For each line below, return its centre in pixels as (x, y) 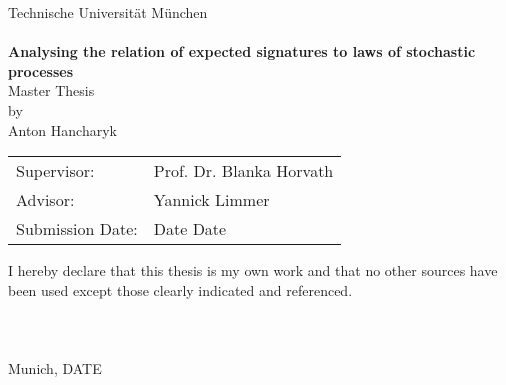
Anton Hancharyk (62, 129)
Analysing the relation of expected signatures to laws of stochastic (242, 51)
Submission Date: (77, 229)
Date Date (190, 229)
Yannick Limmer (211, 200)
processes (41, 70)
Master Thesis (51, 90)
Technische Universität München (108, 12)
